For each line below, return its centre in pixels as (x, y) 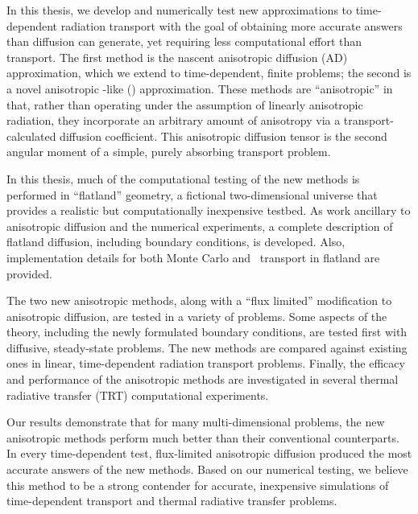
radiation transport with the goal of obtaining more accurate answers (232, 25)
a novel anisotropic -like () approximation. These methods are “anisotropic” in (200, 88)
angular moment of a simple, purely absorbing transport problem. (169, 152)
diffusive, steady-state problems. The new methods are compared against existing (207, 347)
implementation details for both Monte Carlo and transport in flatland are (193, 257)
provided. (29, 273)
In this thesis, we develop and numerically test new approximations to (180, 10)
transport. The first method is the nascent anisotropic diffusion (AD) (177, 57)
